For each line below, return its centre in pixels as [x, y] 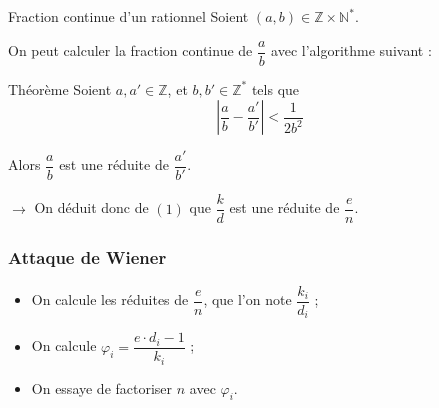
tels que [275, 88]
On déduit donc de [91, 207]
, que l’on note [247, 299]
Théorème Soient [60, 88]
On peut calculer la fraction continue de [130, 50]
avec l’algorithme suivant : [351, 50]
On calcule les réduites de [110, 299]
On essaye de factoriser [102, 387]
